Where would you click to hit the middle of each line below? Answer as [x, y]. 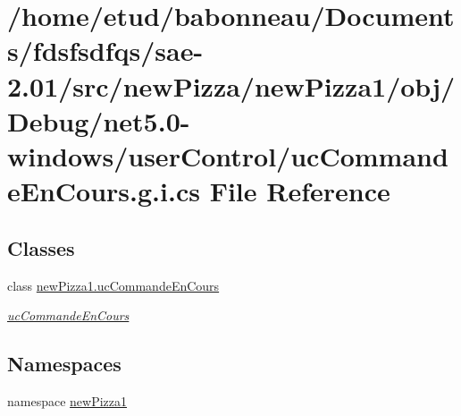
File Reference [300, 191]
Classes [41, 247]
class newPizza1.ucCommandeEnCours [113, 285]
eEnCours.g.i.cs [104, 191]
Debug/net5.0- [99, 120]
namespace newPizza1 [67, 400]
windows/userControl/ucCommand [228, 155]
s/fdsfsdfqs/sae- [105, 51]
